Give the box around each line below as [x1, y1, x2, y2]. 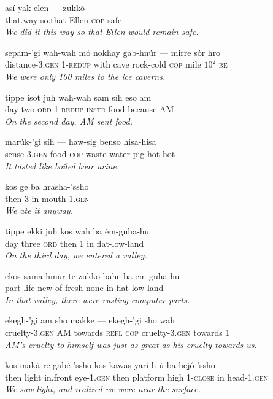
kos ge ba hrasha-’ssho [5, 180, 89, 193]
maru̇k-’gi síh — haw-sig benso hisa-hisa [5, 135, 156, 148]
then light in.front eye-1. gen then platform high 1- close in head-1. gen [5, 370, 268, 383]
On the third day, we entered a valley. [5, 249, 147, 261]
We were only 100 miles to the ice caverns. [5, 69, 166, 82]
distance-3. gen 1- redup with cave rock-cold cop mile [5, 58, 201, 71]
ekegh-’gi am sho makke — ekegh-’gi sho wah [5, 314, 175, 327]
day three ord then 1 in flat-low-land [5, 236, 144, 249]
